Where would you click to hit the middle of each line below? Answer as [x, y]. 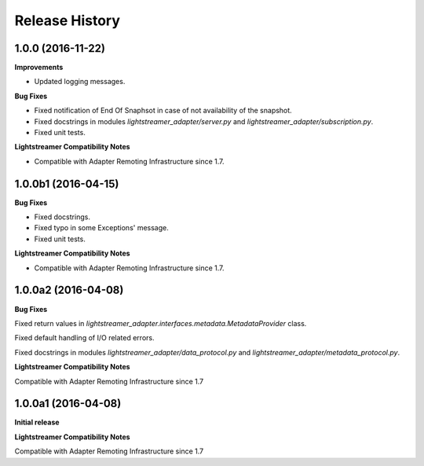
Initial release [37, 422]
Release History [68, 20]
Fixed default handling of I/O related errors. [84, 338]
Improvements [39, 68]
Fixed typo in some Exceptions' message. [101, 228]
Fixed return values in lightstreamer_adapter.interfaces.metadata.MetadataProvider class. [161, 323]
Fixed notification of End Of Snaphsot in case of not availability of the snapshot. [163, 111]
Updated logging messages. [80, 82]
